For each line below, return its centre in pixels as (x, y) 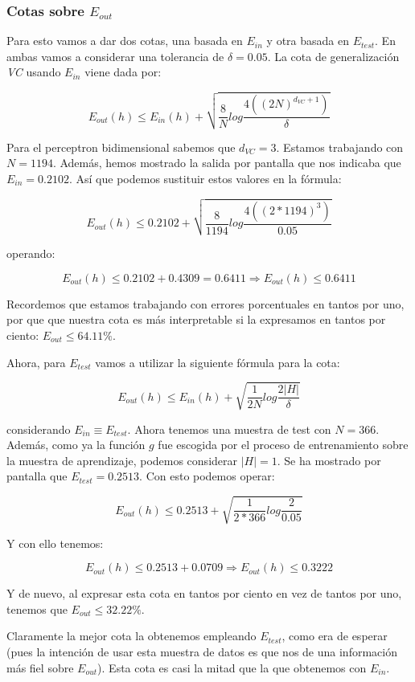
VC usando (34, 72)
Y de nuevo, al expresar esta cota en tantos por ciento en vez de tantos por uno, (204, 593)
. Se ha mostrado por (329, 460)
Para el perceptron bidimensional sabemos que (121, 147)
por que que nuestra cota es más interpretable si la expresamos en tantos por (196, 319)
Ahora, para (36, 362)
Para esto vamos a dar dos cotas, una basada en (125, 41)
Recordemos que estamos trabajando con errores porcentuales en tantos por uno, (205, 303)
